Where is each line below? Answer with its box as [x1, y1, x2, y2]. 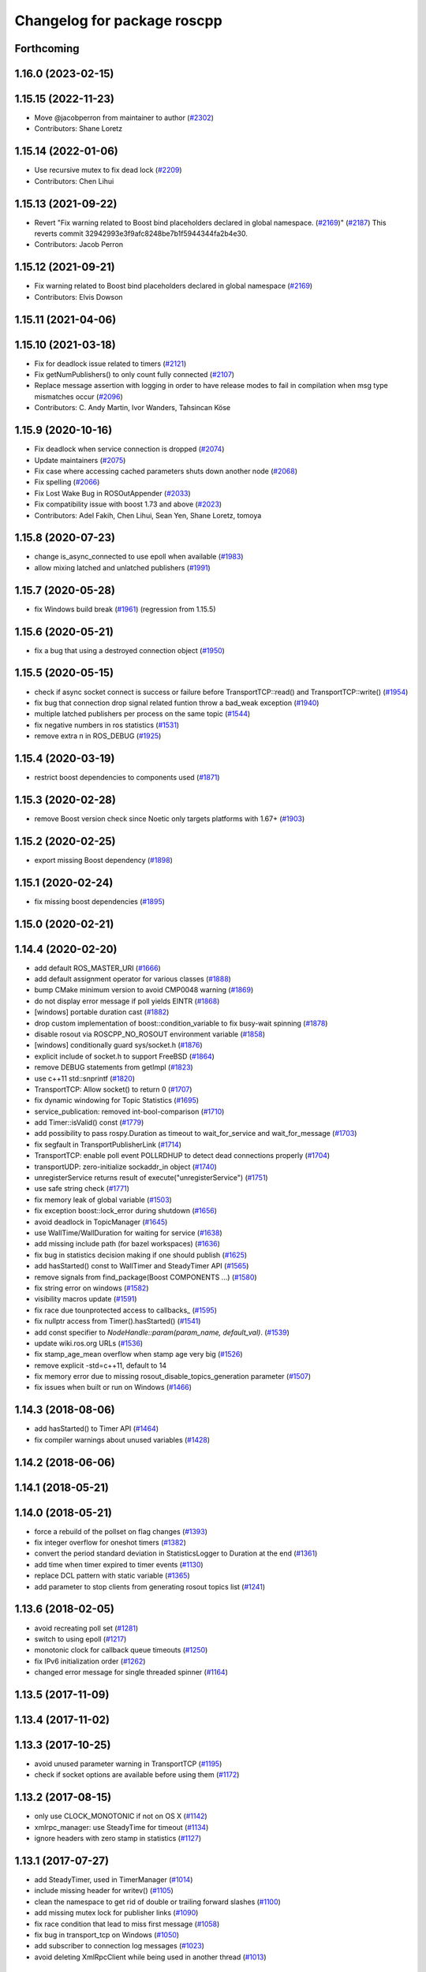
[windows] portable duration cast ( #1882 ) [34, 1007, 170, 1017]
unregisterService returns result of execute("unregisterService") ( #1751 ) [34, 1173, 268, 1182]
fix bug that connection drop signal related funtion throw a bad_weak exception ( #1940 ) [34, 698, 319, 708]
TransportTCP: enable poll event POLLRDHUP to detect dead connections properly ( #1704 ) [34, 1151, 331, 1160]
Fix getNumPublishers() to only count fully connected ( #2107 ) [34, 370, 235, 379]
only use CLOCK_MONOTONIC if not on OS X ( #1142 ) [34, 1811, 208, 1821]
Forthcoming [14, 42, 80, 55]
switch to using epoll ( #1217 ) [34, 1634, 127, 1644]
